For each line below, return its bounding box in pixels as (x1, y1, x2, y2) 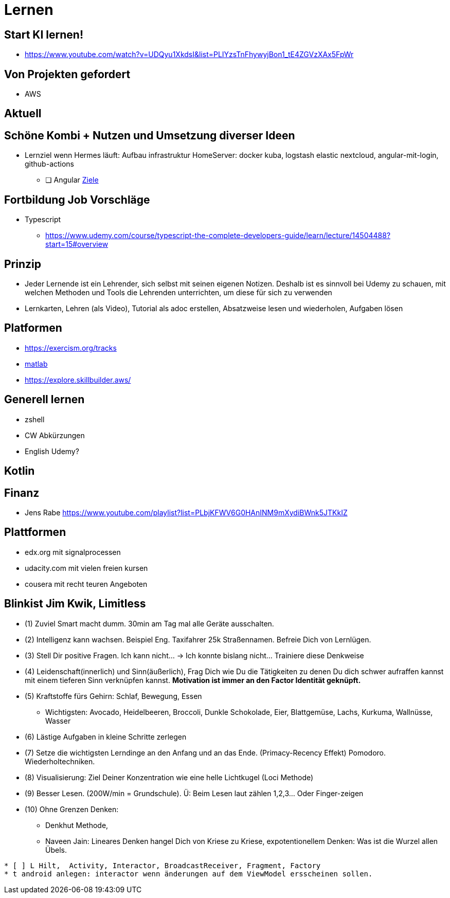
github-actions (25, 159, 75, 169)
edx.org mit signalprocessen (25, 547, 121, 556)
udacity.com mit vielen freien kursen (25, 563, 148, 572)
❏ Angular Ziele (45, 175, 99, 185)
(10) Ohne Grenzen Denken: (25, 804, 119, 814)
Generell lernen (4, 393, 85, 406)
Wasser (45, 716, 71, 725)
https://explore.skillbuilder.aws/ (25, 375, 131, 384)
